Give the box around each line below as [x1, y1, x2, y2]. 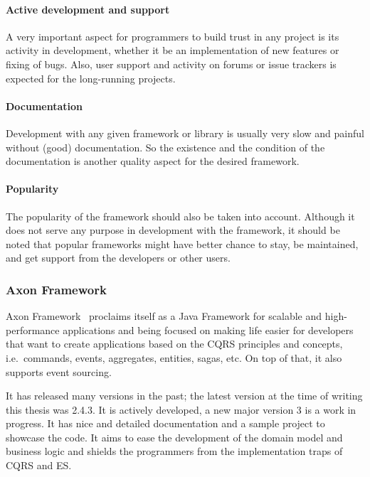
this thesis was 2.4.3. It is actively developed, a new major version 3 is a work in [6, 402, 356, 417]
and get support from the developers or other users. [6, 250, 231, 265]
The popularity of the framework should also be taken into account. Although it [6, 208, 355, 223]
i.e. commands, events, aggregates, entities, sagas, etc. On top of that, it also [6, 350, 342, 365]
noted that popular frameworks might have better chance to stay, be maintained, [6, 236, 359, 251]
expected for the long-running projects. [6, 70, 176, 85]
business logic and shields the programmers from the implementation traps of [6, 444, 343, 459]
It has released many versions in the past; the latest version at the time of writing [6, 388, 363, 403]
